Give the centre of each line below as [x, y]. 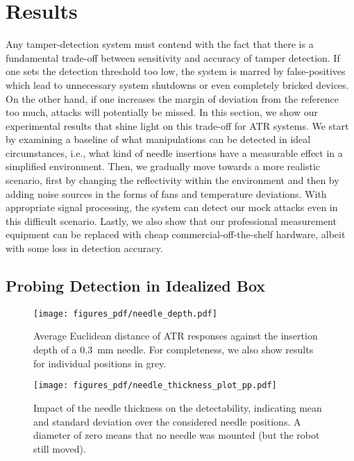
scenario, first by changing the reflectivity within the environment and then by [172, 180]
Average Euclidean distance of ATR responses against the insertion [176, 336]
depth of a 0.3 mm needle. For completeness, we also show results [174, 350]
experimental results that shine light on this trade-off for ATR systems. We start [177, 125]
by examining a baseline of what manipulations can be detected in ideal [158, 139]
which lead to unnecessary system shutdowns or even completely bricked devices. [177, 84]
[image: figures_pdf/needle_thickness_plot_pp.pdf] [155, 386]
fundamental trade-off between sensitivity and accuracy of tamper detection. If [173, 57]
